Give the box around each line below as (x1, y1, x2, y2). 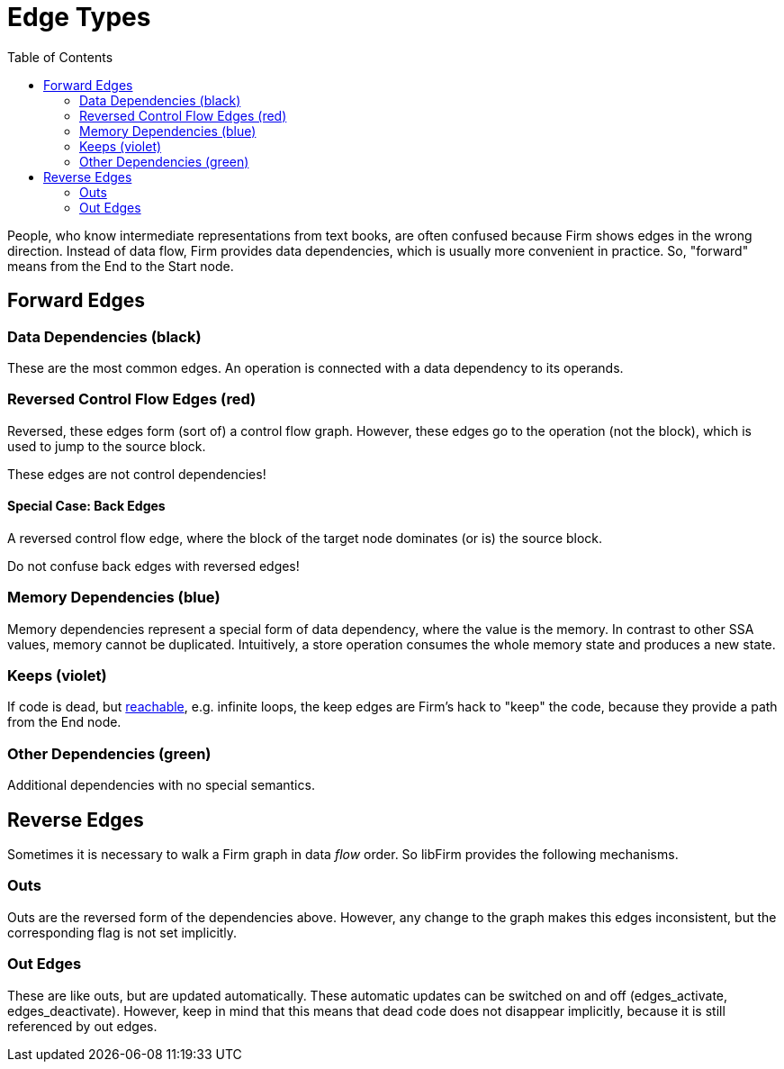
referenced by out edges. (7, 1018, 158, 1034)
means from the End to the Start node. (7, 258, 234, 274)
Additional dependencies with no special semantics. (7, 777, 315, 793)
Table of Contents (7, 49, 113, 65)
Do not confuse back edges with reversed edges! (7, 557, 300, 574)
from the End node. (7, 714, 122, 730)
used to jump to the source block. (7, 438, 206, 454)
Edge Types (7, 2, 151, 32)
